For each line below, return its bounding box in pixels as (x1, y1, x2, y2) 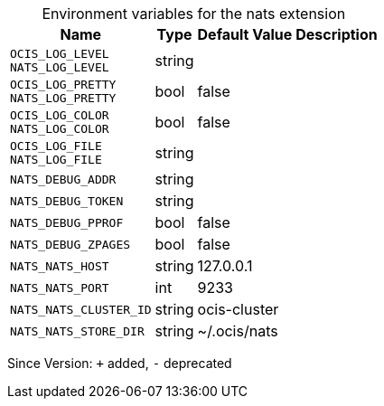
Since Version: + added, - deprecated (7, 355, 232, 371)
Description (295, 25, 378, 43)
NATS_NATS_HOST (10, 259, 109, 273)
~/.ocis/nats (197, 322, 278, 340)
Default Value (197, 25, 293, 43)
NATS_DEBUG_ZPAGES (10, 237, 131, 251)
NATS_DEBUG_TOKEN (10, 194, 124, 208)
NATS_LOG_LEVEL (10, 61, 109, 74)
